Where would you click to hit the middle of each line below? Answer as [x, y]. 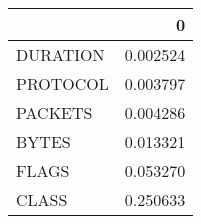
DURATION [60, 54]
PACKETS [54, 112]
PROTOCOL [62, 83]
